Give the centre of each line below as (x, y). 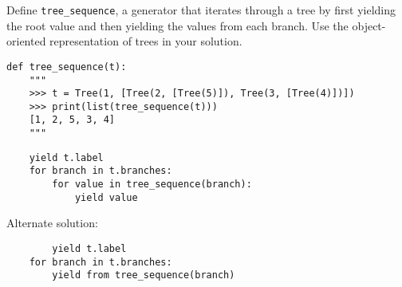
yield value (106, 197)
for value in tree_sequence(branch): (152, 185)
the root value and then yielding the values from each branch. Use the (177, 25)
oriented (26, 41)
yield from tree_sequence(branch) (144, 275)
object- (369, 25)
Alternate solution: (52, 223)
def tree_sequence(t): (67, 67)
